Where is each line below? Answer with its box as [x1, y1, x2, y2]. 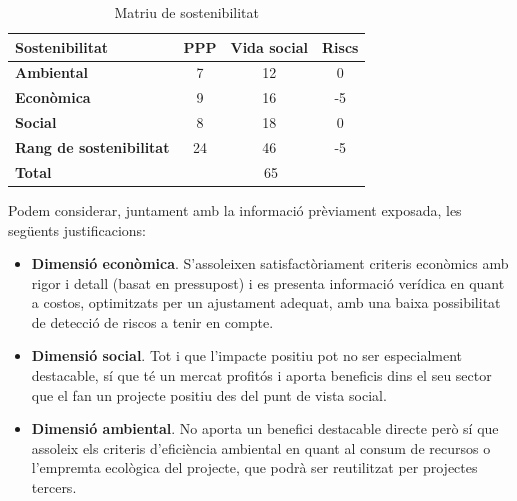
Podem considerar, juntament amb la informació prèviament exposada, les [8, 199, 462, 220]
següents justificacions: [8, 219, 146, 240]
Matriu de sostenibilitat [114, 2, 259, 22]
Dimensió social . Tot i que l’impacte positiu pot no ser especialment [31, 345, 463, 366]
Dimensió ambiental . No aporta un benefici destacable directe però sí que [31, 418, 499, 439]
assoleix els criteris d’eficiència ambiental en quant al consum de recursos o [31, 437, 491, 458]
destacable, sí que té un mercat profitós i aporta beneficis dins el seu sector [31, 365, 492, 386]
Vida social [230, 36, 309, 57]
